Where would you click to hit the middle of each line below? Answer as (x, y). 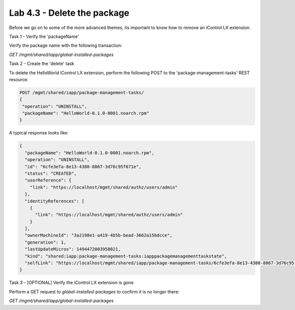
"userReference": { (48, 180)
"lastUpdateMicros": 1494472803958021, (73, 249)
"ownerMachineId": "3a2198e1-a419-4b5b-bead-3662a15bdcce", (99, 235)
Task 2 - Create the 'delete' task (42, 63)
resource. (19, 79)
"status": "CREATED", (51, 173)
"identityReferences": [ (55, 201)
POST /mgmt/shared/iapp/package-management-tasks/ (82, 93)
